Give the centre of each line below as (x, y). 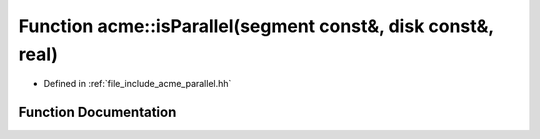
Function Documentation (97, 112)
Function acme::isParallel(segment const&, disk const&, (256, 26)
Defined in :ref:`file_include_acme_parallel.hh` (137, 84)
